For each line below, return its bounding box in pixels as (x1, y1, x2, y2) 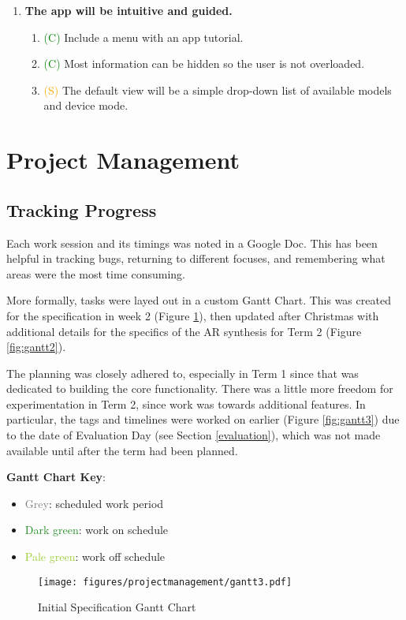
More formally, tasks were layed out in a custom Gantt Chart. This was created (6, 292, 391, 308)
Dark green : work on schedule (24, 521, 169, 538)
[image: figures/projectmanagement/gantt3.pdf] (38, 576, 292, 588)
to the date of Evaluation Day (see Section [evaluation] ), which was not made (6, 427, 381, 443)
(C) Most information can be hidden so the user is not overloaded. (43, 55, 365, 72)
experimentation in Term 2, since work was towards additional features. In (6, 395, 366, 412)
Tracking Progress (6, 197, 157, 222)
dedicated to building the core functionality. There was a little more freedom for (6, 380, 393, 397)
